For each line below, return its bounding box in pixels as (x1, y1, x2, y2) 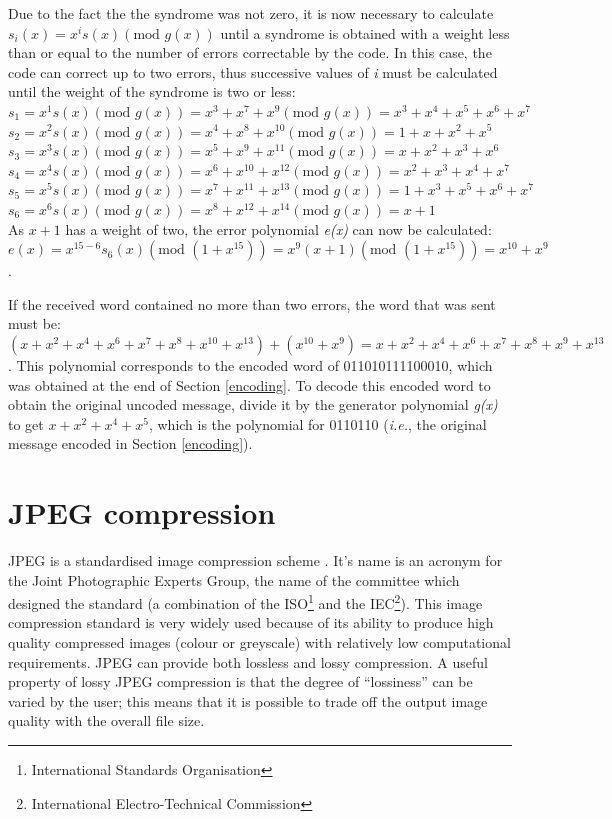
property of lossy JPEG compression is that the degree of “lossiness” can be (8, 671, 473, 692)
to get (8, 413, 44, 434)
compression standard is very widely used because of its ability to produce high (8, 612, 494, 633)
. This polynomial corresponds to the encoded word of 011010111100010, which (8, 354, 493, 375)
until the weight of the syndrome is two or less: (8, 81, 296, 102)
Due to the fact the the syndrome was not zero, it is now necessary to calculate (8, 3, 494, 23)
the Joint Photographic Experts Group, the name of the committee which (8, 569, 460, 590)
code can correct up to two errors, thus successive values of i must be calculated (8, 61, 498, 82)
